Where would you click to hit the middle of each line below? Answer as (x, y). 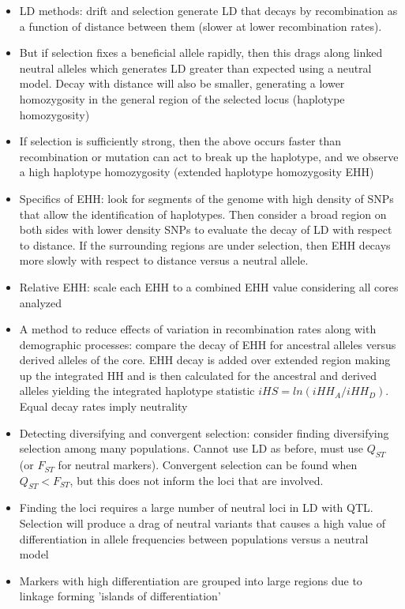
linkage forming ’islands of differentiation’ (120, 596)
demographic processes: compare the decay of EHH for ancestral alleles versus (208, 344)
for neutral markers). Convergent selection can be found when (208, 465)
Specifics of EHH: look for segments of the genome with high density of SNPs (206, 198)
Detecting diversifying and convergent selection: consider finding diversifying (204, 432)
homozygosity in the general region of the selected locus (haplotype (182, 98)
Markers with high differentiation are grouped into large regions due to (191, 580)
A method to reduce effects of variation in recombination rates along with (198, 329)
